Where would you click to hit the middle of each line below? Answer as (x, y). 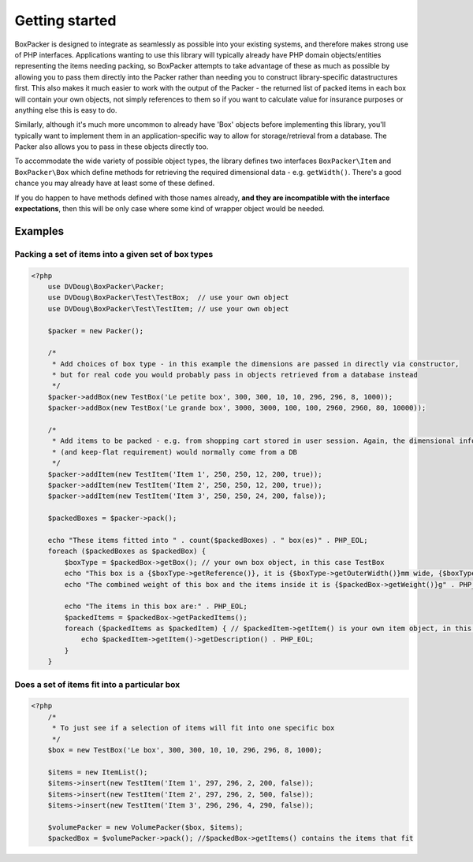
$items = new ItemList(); (98, 772)
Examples (39, 231)
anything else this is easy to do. (66, 110)
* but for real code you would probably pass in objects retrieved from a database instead (235, 375)
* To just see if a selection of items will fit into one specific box (193, 728)
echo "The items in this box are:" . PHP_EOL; (156, 606)
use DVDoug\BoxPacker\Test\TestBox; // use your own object (168, 298)
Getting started (65, 20)
